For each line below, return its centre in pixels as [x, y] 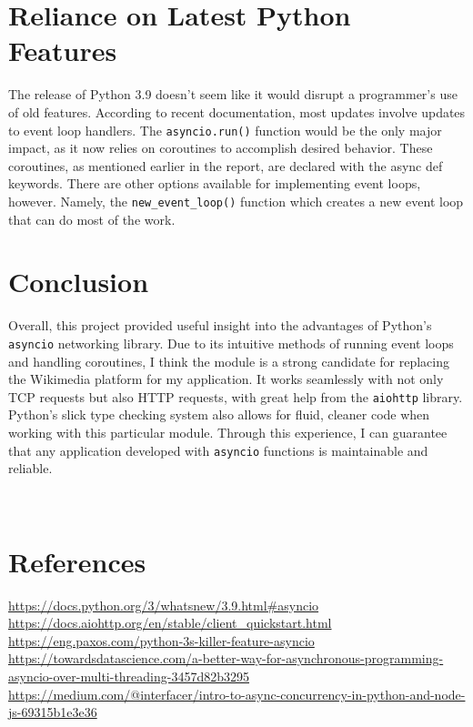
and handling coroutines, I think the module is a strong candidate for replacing [229, 361]
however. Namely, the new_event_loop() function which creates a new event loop [236, 201]
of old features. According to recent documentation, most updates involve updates [237, 111]
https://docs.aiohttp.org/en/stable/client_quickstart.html [170, 623]
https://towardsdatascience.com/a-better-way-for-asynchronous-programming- [226, 658]
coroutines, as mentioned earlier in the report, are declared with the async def [226, 165]
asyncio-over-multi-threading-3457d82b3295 [129, 676]
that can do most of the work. [92, 219]
